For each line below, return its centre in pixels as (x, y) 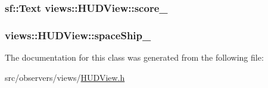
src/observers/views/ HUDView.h (65, 77)
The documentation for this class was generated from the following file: (134, 57)
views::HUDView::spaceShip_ (78, 35)
